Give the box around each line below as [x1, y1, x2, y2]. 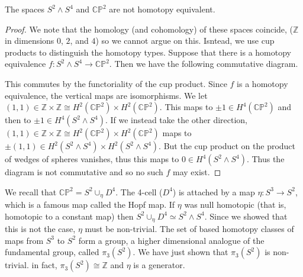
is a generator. [133, 259, 185, 271]
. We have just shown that [133, 246, 228, 258]
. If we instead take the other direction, [105, 114, 248, 126]
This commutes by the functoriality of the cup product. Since [5, 77, 227, 89]
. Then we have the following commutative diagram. [109, 57, 298, 70]
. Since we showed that [204, 210, 288, 222]
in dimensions [5, 34, 54, 47]
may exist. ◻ [173, 166, 221, 178]
